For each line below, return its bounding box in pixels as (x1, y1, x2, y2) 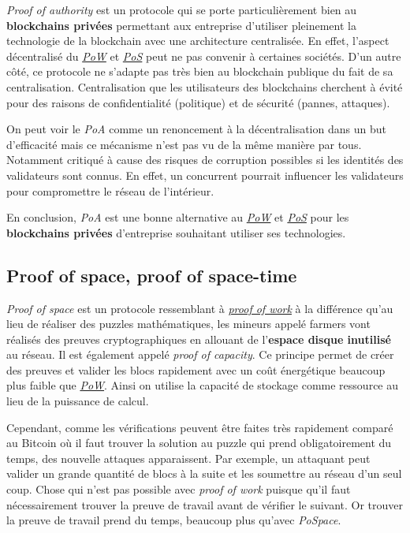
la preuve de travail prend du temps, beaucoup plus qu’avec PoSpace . (6, 512, 341, 528)
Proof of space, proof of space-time (6, 263, 297, 287)
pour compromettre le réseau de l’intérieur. (6, 182, 214, 199)
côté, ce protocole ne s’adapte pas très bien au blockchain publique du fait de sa (6, 63, 393, 80)
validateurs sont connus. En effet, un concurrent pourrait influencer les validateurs (6, 166, 404, 183)
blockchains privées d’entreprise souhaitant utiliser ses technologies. (6, 224, 346, 240)
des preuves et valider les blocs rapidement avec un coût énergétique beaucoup (6, 361, 386, 378)
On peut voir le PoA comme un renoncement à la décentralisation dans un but (6, 121, 386, 137)
